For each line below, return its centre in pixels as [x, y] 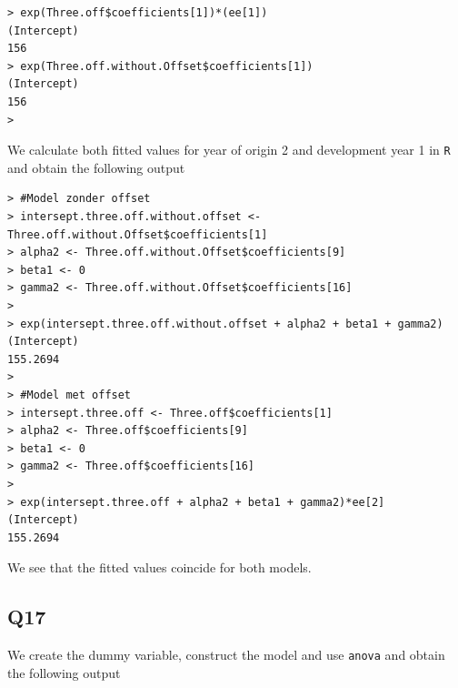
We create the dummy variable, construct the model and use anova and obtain [226, 655]
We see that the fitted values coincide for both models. [159, 567]
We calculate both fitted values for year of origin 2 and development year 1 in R [229, 150]
